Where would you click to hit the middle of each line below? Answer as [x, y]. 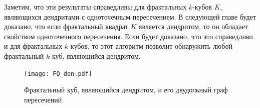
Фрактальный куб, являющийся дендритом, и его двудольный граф [126, 90]
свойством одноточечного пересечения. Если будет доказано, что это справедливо [128, 36]
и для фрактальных [33, 46]
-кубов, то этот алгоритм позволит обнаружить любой [150, 46]
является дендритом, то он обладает [193, 26]
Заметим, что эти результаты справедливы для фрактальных [95, 7]
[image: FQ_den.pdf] [58, 74]
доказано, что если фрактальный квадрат [66, 26]
